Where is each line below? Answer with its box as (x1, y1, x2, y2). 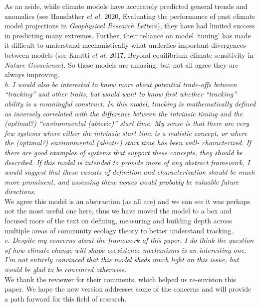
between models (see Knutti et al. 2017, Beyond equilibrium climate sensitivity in (4, 49, 254, 60)
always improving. (4, 69, 60, 80)
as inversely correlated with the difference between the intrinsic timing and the (4, 108, 243, 118)
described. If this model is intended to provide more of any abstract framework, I (4, 157, 250, 167)
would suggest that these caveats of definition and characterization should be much (4, 167, 255, 177)
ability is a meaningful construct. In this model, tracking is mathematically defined (4, 98, 256, 108)
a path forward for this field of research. (4, 293, 127, 304)
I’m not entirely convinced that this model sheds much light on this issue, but (4, 254, 239, 265)
